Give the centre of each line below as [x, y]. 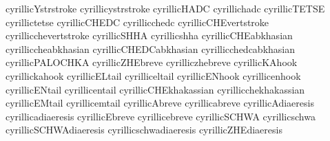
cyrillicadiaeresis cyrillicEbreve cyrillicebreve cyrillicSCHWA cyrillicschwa [161, 116]
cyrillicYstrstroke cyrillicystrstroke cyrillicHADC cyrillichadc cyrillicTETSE [165, 8]
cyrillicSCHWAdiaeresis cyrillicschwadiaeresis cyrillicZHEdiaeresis [144, 130]
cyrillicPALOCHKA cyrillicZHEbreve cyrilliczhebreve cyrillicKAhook [152, 62]
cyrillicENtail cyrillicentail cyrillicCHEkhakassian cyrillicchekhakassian [155, 89]
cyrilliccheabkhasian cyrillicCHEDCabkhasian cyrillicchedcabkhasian [151, 48]
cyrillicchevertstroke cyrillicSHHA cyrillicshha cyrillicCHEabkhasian [149, 35]
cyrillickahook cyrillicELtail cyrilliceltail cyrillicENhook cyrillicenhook [153, 75]
